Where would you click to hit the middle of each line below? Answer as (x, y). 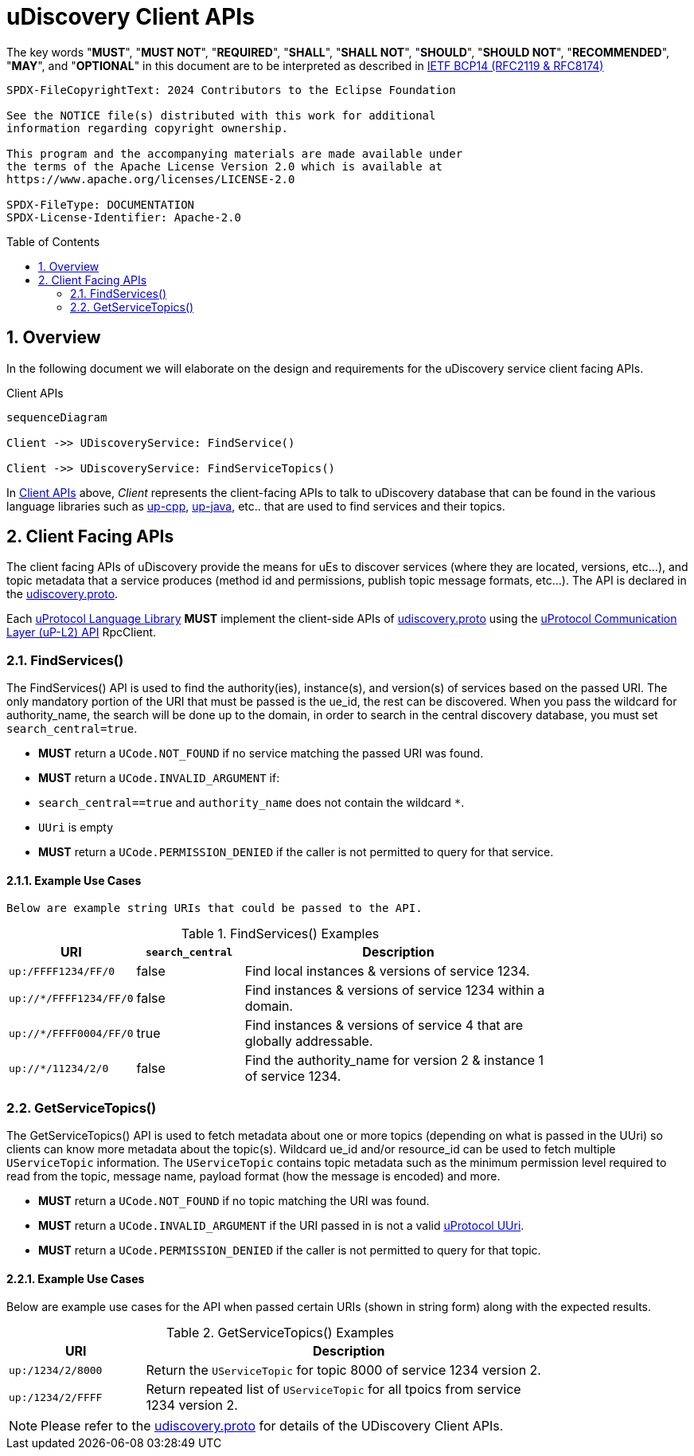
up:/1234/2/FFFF (56, 1397)
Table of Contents (53, 241)
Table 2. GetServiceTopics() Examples (280, 1333)
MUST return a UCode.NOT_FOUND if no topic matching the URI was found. (234, 1201)
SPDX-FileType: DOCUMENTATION (101, 204)
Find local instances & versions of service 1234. (387, 971)
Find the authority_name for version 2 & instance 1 (394, 1061)
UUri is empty (76, 828)
